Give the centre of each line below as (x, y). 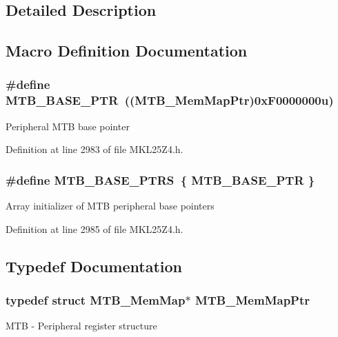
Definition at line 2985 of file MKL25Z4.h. (95, 228)
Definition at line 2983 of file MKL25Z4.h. (95, 149)
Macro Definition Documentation (127, 51)
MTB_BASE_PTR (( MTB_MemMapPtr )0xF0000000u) (170, 100)
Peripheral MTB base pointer (68, 126)
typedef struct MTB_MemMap (96, 300)
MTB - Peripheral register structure (81, 326)
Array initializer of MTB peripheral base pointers (110, 206)
